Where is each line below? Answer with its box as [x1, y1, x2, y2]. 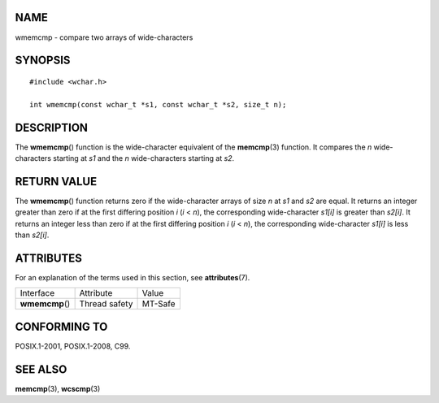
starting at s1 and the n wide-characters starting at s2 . [53, 154, 235, 162]
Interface [20, 288, 55, 299]
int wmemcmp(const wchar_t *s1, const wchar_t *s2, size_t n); [29, 100, 287, 109]
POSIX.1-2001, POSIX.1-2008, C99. [15, 341, 131, 351]
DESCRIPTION [15, 120, 89, 134]
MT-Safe [141, 298, 176, 310]
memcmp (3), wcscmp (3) [15, 383, 101, 393]
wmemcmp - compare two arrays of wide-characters [15, 32, 193, 42]
